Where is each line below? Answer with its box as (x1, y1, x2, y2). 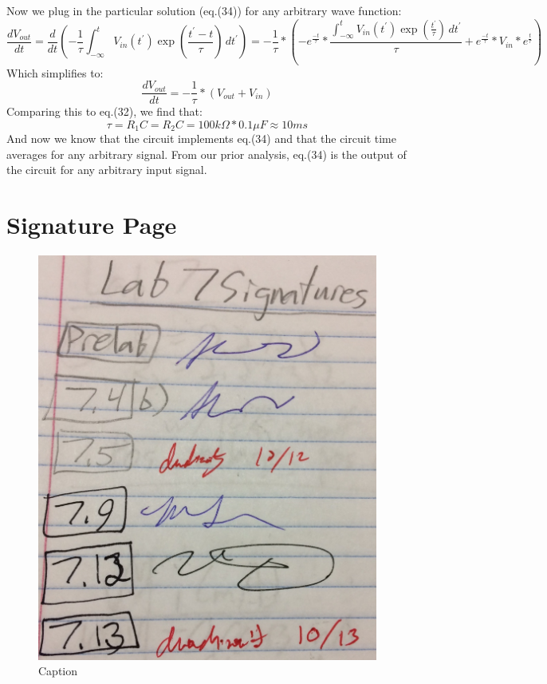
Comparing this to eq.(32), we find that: (6, 103, 203, 120)
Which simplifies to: (6, 64, 104, 81)
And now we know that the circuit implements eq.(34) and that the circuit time (6, 130, 396, 147)
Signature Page (6, 208, 177, 241)
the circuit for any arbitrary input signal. (6, 161, 207, 178)
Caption (38, 662, 78, 679)
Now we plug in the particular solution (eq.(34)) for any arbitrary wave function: (6, 2, 402, 18)
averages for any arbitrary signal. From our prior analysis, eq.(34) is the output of (6, 145, 407, 162)
